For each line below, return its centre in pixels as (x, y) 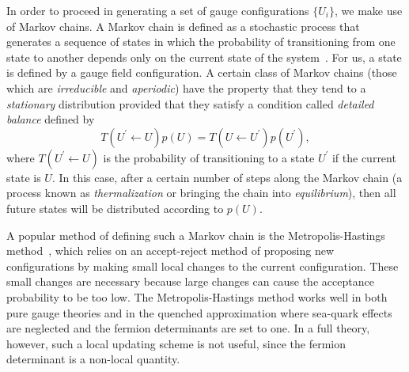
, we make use (369, 10)
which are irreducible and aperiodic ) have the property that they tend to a (186, 87)
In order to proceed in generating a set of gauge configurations (158, 10)
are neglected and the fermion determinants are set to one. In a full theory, (188, 328)
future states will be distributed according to (115, 208)
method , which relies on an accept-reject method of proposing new (170, 251)
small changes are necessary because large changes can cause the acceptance (190, 281)
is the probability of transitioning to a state (209, 157)
